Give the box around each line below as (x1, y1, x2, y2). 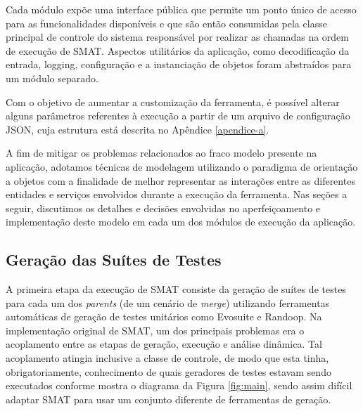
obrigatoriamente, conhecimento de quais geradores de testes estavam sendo (6, 364, 331, 379)
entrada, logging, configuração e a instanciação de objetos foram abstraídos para (6, 57, 352, 72)
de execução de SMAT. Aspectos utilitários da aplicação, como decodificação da (6, 43, 350, 58)
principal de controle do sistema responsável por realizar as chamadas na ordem (6, 30, 349, 44)
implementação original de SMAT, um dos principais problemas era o (6, 322, 305, 337)
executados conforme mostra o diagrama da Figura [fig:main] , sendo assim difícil (6, 378, 352, 393)
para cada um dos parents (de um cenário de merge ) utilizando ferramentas (6, 295, 330, 310)
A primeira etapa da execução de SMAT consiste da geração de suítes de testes (6, 282, 346, 296)
